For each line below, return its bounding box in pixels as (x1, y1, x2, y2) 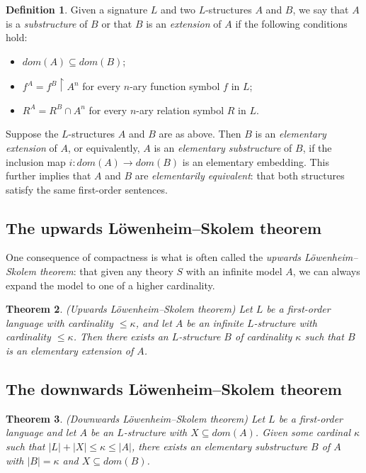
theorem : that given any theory (39, 264, 173, 279)
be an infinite (186, 315, 244, 330)
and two (160, 2, 195, 16)
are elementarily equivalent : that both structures (135, 168, 345, 183)
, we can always (292, 264, 360, 279)
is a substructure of (6, 16, 88, 30)
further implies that (6, 168, 91, 183)
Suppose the (6, 126, 59, 141)
